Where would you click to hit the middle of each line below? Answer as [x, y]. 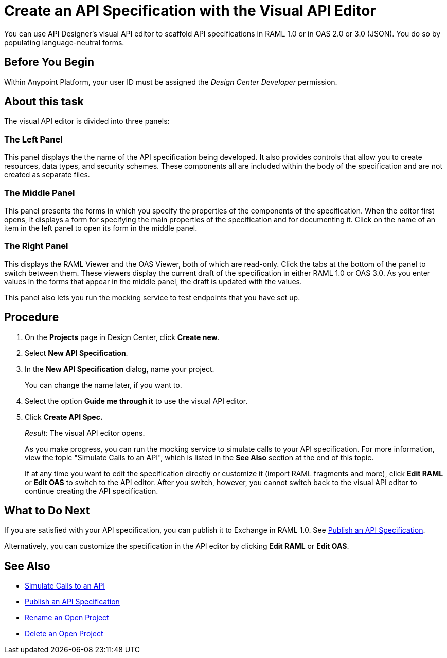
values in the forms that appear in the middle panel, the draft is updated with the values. [153, 281]
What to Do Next [47, 510]
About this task [44, 102]
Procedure [32, 317]
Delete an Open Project [64, 634]
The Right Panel [36, 246]
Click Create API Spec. [64, 417]
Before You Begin [49, 62]
